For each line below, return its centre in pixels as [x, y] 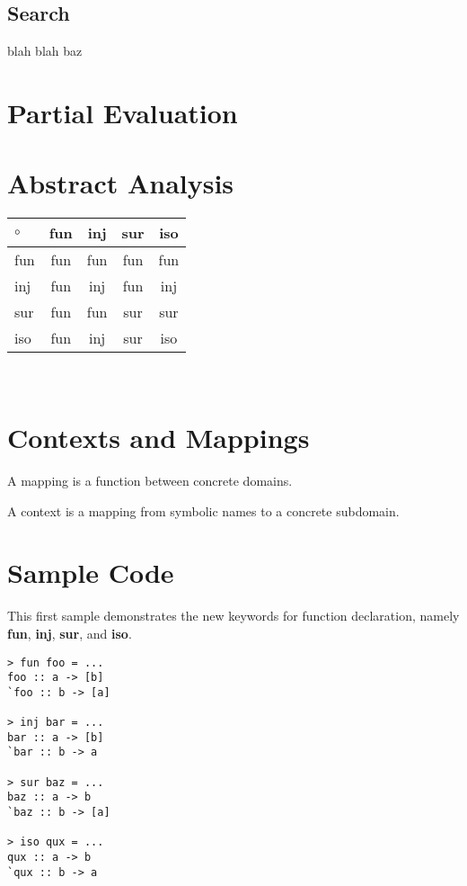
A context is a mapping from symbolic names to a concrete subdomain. [203, 510]
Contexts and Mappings [159, 438]
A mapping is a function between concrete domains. [150, 481]
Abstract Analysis [121, 183]
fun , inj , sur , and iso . [70, 633]
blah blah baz [45, 51]
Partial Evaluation [123, 112]
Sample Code [91, 573]
